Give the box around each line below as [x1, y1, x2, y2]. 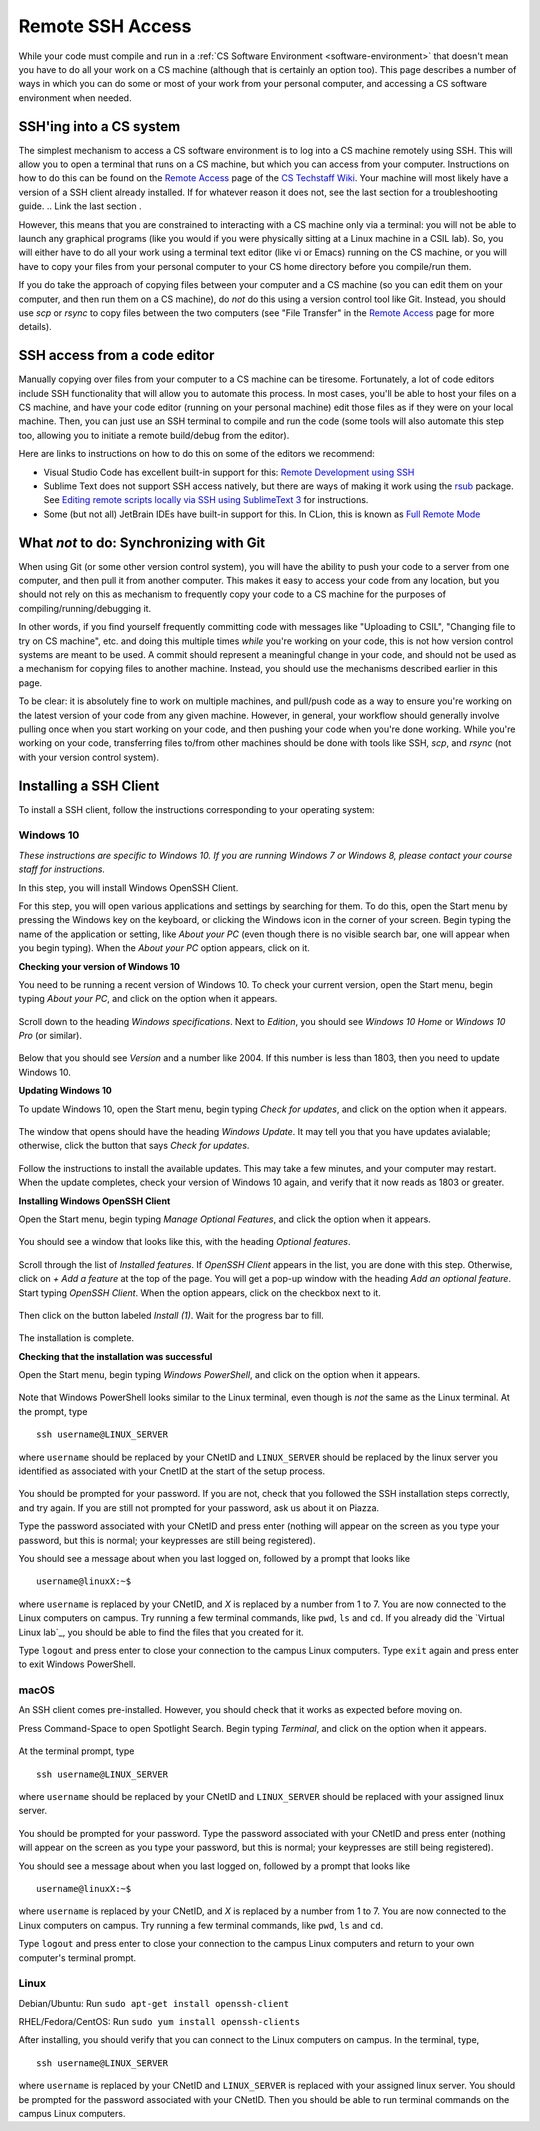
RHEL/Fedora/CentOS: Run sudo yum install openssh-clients [18, 2016, 300, 2028]
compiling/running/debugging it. [18, 602, 152, 614]
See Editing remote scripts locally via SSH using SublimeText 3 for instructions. [43, 494, 369, 506]
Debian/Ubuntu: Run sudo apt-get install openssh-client [18, 1997, 290, 2009]
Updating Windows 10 [18, 1085, 112, 1097]
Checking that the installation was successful [18, 1350, 213, 1362]
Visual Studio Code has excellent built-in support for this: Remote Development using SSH [43, 466, 415, 478]
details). [18, 321, 52, 333]
